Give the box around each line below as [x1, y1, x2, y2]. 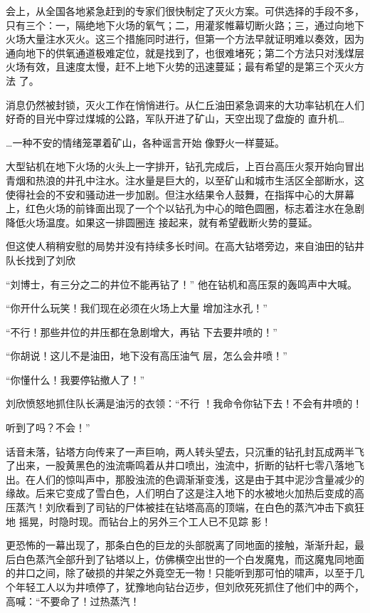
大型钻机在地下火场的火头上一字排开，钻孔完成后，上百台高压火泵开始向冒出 [6, 159, 364, 174]
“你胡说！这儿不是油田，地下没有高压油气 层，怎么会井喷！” [6, 348, 287, 363]
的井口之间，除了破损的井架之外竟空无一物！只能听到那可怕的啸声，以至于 [6, 565, 354, 580]
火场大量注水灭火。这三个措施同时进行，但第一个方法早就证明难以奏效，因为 [6, 31, 364, 46]
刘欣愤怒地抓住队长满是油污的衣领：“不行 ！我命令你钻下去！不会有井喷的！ [6, 396, 363, 411]
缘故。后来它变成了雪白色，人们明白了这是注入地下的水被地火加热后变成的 [6, 486, 354, 501]
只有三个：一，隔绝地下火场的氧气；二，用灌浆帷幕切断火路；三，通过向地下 [6, 17, 364, 32]
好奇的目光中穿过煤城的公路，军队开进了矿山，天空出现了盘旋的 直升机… [6, 111, 345, 126]
